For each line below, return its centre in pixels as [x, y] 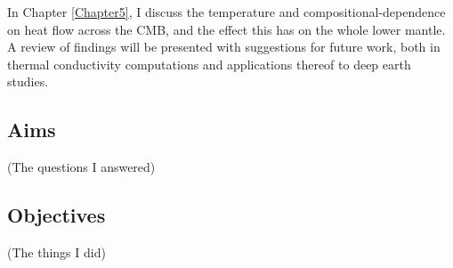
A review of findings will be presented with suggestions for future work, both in [224, 47]
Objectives [57, 215]
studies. [28, 81]
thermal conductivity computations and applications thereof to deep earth [209, 64]
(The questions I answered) [81, 167]
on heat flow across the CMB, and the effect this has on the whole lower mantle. [226, 29]
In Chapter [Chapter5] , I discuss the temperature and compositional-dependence [226, 12]
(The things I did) [57, 252]
